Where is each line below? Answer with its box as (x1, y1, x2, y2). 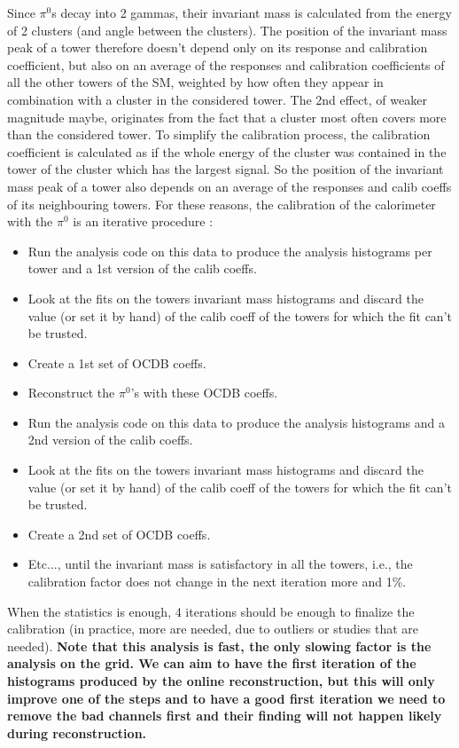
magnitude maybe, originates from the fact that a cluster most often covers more (7, 107, 447, 126)
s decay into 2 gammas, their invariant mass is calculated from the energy (51, 4, 452, 21)
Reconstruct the (27, 383, 115, 402)
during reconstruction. (7, 723, 147, 742)
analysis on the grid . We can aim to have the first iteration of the (7, 654, 416, 673)
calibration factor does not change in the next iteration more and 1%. (27, 572, 407, 591)
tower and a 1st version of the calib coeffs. (27, 259, 257, 278)
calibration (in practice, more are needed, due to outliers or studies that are (7, 619, 419, 638)
